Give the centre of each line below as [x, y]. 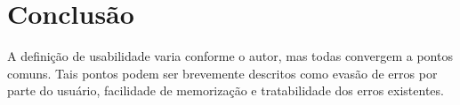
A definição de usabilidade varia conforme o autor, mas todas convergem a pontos [230, 56]
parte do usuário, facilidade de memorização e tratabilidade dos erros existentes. [226, 90]
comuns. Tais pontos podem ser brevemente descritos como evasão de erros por [222, 73]
